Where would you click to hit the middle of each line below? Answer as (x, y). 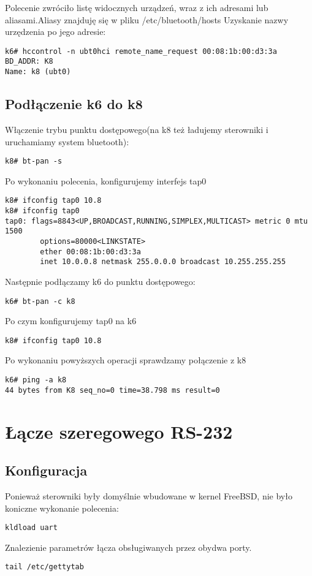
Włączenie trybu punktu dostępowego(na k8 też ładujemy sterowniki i (137, 129)
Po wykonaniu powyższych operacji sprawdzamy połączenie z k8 (126, 360)
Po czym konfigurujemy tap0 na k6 (71, 321)
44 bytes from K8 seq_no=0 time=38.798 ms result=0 (112, 390)
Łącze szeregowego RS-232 (119, 431)
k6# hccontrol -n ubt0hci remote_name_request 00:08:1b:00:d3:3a (141, 51)
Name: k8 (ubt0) (38, 72)
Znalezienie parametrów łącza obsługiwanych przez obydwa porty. (128, 547)
